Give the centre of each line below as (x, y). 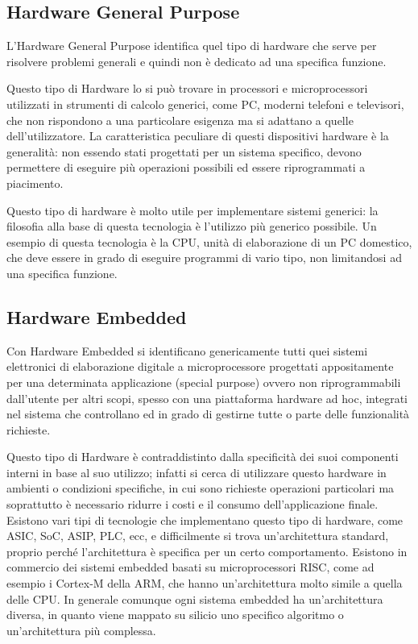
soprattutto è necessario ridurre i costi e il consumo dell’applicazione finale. (192, 504)
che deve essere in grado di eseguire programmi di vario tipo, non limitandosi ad (204, 258)
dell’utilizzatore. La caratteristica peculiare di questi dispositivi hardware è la (198, 136)
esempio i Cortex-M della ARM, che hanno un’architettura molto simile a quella (205, 583)
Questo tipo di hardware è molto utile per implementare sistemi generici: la (192, 210)
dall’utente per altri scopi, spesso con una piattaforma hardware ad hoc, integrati (207, 398)
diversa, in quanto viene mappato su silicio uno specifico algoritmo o (175, 615)
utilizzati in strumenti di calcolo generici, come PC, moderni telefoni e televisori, (205, 104)
